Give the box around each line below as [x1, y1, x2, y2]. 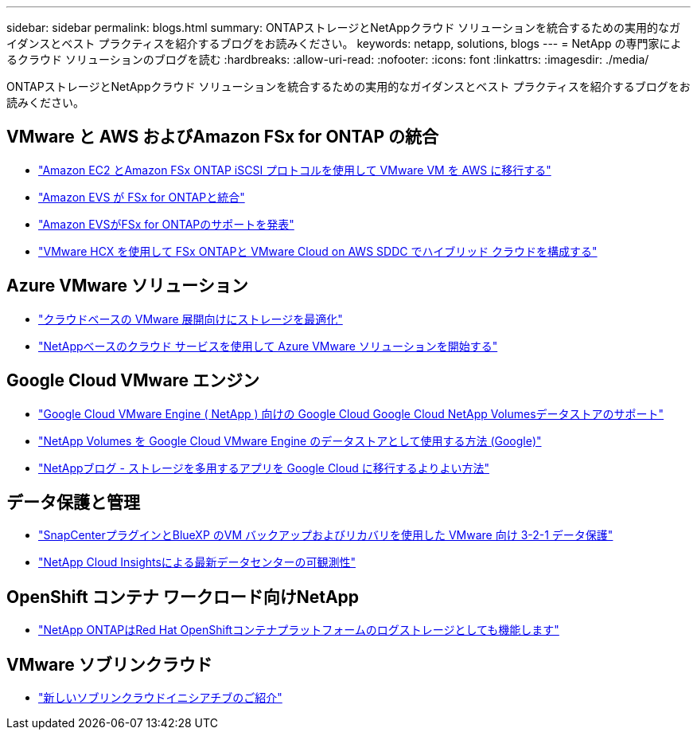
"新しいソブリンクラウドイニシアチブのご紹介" [38, 691, 282, 705]
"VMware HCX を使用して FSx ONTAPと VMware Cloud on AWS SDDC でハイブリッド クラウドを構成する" [38, 244, 598, 258]
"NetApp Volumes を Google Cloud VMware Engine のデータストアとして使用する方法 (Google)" [38, 433, 542, 448]
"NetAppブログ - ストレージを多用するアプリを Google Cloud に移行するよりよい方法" [38, 460, 489, 475]
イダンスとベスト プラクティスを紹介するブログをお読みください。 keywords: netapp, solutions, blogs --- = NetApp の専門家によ [6, 37, 682, 50]
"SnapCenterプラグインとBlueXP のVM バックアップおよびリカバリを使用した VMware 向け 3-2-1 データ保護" [38, 528, 613, 542]
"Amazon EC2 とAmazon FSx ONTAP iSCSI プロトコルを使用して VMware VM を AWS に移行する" [38, 162, 551, 177]
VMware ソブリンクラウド [6, 654, 212, 675]
